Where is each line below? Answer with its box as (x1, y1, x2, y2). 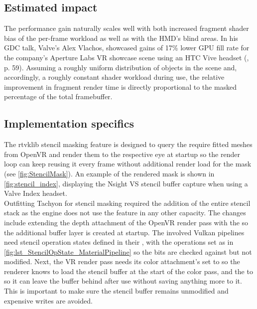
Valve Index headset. (4, 188, 67, 198)
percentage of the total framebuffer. (4, 91, 113, 102)
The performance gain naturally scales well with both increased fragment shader (4, 23, 249, 33)
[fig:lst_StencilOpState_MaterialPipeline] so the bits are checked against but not (4, 246, 252, 257)
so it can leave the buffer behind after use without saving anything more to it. (4, 276, 242, 286)
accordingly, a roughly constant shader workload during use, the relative (4, 72, 225, 82)
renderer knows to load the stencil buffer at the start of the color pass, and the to (4, 266, 253, 276)
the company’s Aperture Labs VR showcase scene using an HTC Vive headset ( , (4, 52, 249, 62)
